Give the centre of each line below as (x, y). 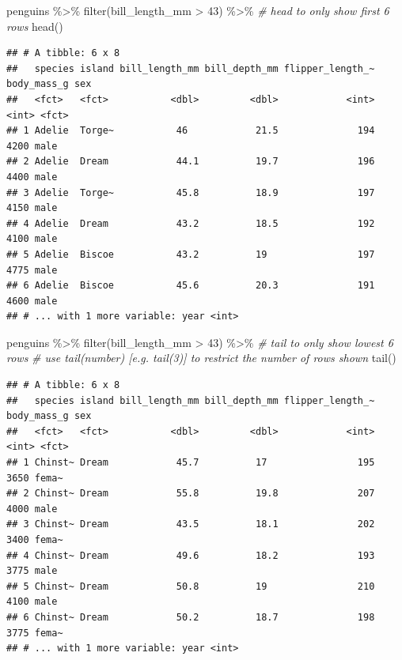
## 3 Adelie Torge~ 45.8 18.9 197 (191, 192)
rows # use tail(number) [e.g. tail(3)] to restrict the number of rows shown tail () (201, 358)
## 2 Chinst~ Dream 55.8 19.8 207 (191, 494)
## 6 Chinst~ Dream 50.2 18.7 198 (191, 617)
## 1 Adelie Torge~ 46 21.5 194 (191, 131)
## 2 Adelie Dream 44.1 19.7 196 (191, 162)
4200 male (32, 146)
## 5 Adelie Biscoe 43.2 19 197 (191, 254)
